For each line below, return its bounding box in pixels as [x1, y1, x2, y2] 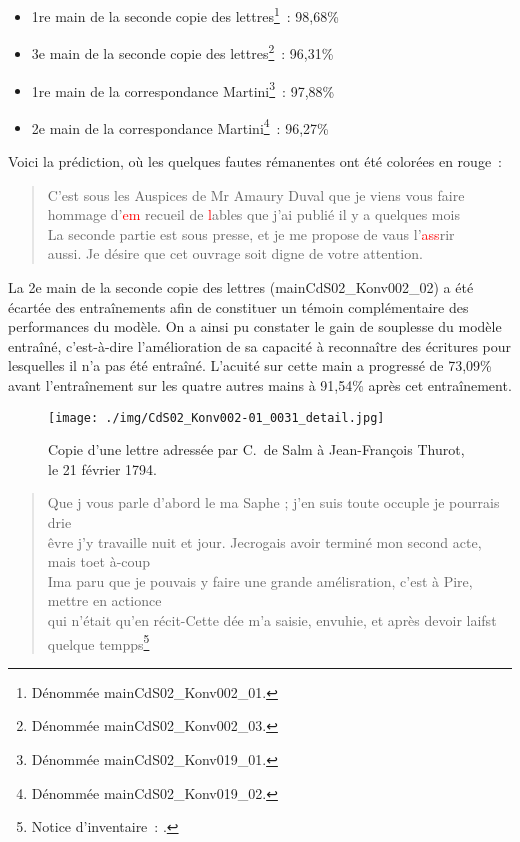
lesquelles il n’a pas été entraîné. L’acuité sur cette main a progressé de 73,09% [8, 355, 492, 376]
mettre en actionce [47, 590, 162, 611]
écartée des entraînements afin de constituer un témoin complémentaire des [8, 296, 469, 317]
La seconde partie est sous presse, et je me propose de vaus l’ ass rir [47, 223, 455, 244]
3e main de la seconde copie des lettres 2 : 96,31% [31, 40, 334, 63]
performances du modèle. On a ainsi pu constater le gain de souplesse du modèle [8, 316, 502, 337]
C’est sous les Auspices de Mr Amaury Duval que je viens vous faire [47, 184, 465, 205]
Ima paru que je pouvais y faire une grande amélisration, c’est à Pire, [47, 570, 473, 591]
